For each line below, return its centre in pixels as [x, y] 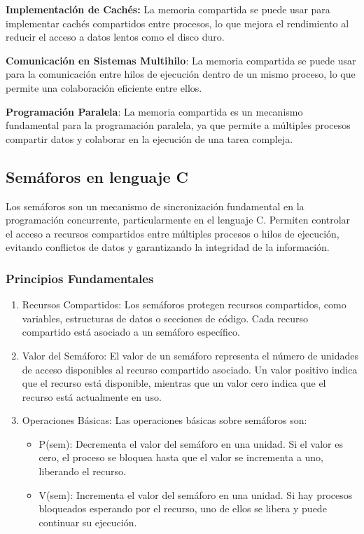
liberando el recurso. [82, 471]
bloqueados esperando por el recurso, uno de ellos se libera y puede [183, 508]
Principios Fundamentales [80, 278]
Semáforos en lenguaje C [97, 176]
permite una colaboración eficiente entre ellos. [104, 87]
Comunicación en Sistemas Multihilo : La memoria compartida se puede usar [181, 60]
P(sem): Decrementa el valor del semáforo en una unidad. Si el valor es [191, 443]
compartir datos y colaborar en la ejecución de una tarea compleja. [149, 138]
